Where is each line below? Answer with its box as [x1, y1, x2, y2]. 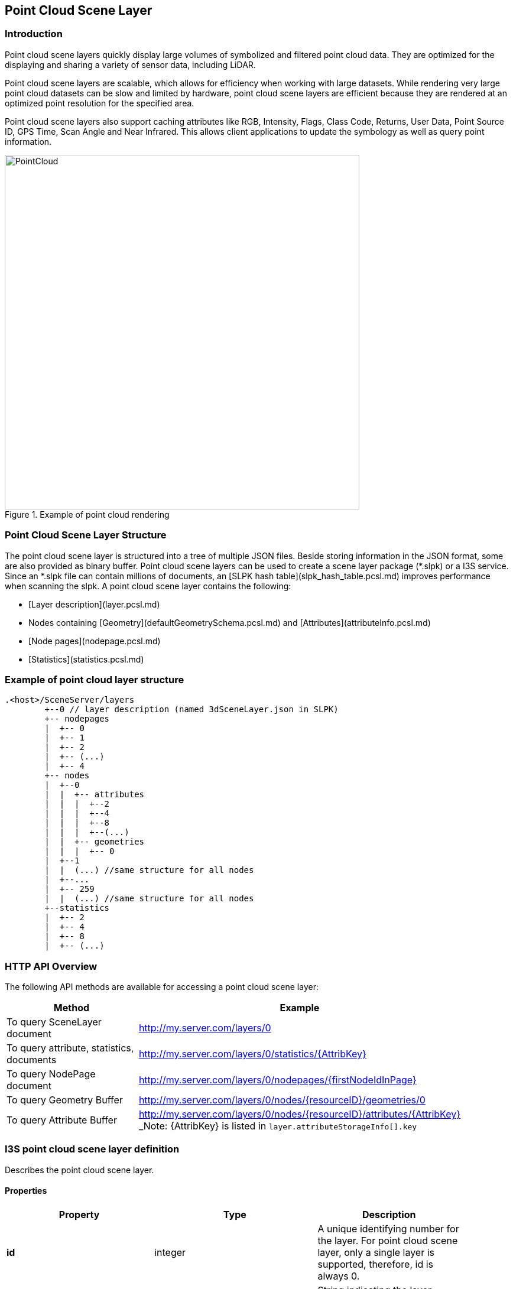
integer [154, 1246, 186, 1259]
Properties [5, 1186, 47, 1196]
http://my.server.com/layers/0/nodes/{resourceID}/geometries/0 [138, 1094, 426, 1106]
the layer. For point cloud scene [317, 1235, 458, 1247]
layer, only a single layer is [317, 1246, 434, 1259]
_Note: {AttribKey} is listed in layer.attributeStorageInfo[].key [138, 1120, 417, 1132]
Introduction [5, 28, 63, 40]
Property [59, 1209, 100, 1221]
